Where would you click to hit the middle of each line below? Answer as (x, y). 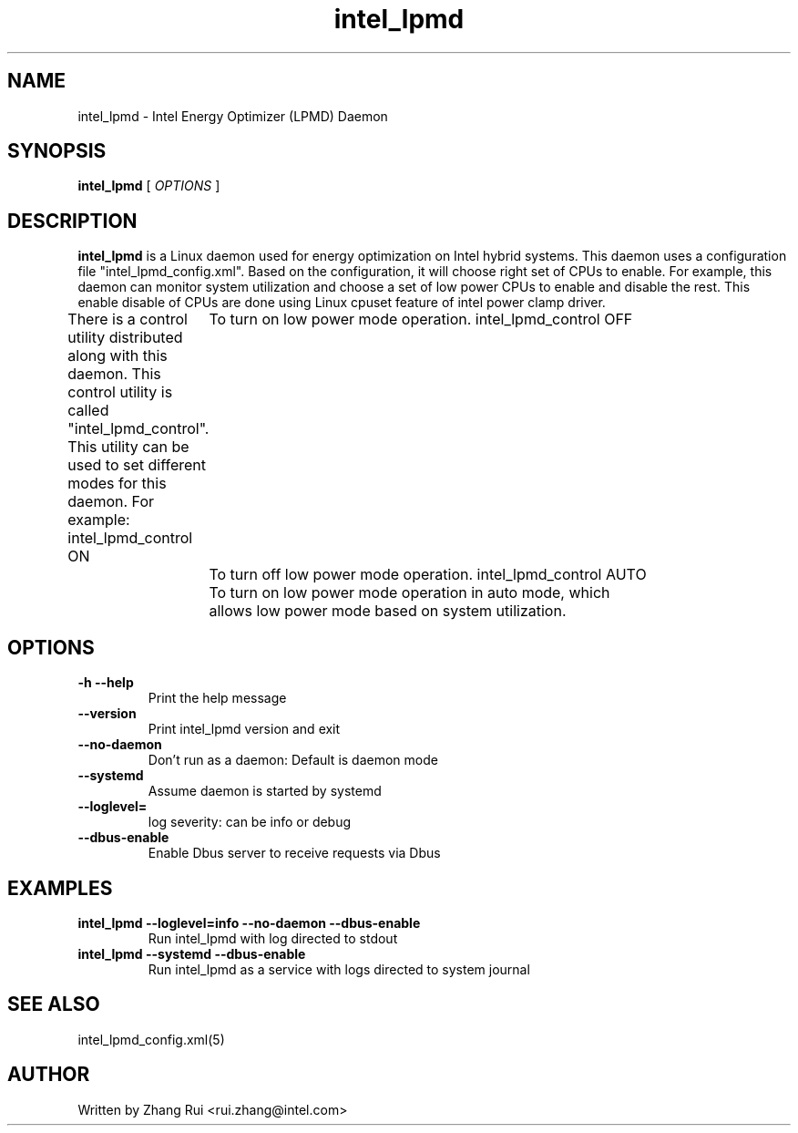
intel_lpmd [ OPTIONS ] (149, 186)
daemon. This (114, 374)
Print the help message (217, 698)
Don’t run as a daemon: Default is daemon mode (293, 760)
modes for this (117, 484)
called (88, 411)
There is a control (128, 319)
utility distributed (125, 338)
